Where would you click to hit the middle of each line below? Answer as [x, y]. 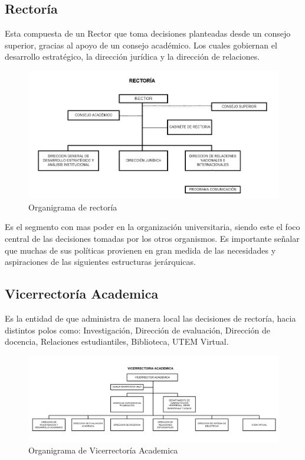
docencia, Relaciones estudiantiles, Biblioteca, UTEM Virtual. [117, 341]
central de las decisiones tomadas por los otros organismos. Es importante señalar [152, 239]
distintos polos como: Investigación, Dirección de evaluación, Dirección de [137, 330]
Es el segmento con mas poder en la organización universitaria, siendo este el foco [152, 227]
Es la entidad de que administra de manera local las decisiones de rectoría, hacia [150, 318]
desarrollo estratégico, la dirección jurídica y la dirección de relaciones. [132, 56]
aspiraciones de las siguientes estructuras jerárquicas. [100, 262]
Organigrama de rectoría [73, 207]
